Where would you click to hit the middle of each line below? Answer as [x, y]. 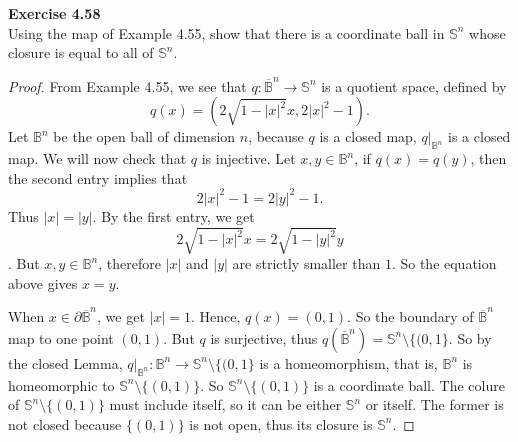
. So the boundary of [410, 316]
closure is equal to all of [81, 52]
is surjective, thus [264, 337]
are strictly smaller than [306, 263]
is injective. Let [248, 158]
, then [488, 158]
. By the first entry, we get [173, 215]
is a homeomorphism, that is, [348, 362]
